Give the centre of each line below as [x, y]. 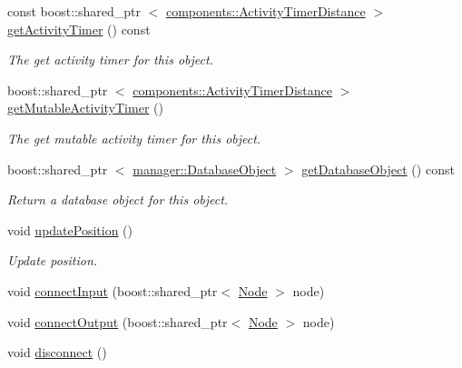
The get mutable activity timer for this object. [134, 138]
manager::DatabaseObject [205, 169]
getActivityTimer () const [79, 29]
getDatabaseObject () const [378, 169]
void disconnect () [57, 352]
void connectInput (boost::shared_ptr [113, 290]
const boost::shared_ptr [74, 11]
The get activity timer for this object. [110, 60]
